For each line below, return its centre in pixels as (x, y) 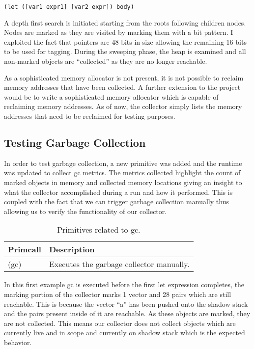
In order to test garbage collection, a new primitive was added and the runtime (123, 163)
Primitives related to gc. (99, 230)
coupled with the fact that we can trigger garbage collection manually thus (116, 201)
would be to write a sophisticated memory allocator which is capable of (111, 96)
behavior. (18, 342)
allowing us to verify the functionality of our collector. (85, 211)
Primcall (25, 249)
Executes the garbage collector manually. (119, 264)
